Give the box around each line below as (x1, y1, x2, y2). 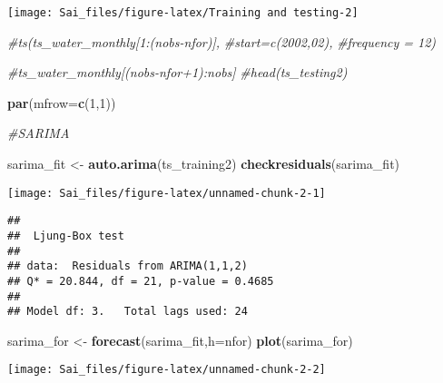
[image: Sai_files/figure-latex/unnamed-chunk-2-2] (7, 363, 326, 377)
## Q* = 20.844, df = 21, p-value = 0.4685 (7, 274, 274, 288)
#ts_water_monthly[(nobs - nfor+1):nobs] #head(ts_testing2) (7, 63, 348, 82)
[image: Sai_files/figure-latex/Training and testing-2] (7, 6, 359, 19)
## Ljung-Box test (7, 229, 124, 242)
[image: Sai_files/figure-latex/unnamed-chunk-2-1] (7, 186, 326, 200)
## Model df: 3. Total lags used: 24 (7, 305, 248, 319)
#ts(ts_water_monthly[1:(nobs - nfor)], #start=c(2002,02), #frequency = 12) (7, 32, 437, 51)
